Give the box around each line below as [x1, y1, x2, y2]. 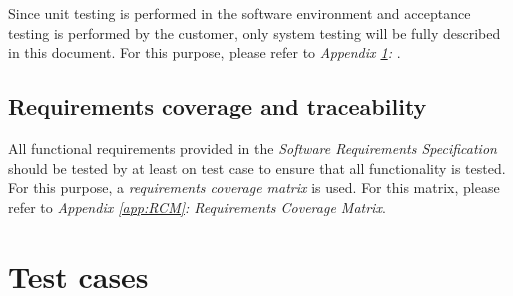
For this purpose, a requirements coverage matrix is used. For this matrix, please [8, 177, 500, 198]
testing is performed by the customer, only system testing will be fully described [8, 22, 501, 43]
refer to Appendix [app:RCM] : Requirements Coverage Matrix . [8, 196, 386, 217]
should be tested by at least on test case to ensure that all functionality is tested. [8, 157, 506, 178]
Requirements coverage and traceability [8, 91, 427, 122]
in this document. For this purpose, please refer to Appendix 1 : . [8, 42, 401, 63]
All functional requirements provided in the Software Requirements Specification [8, 137, 497, 158]
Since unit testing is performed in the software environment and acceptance [8, 3, 471, 23]
